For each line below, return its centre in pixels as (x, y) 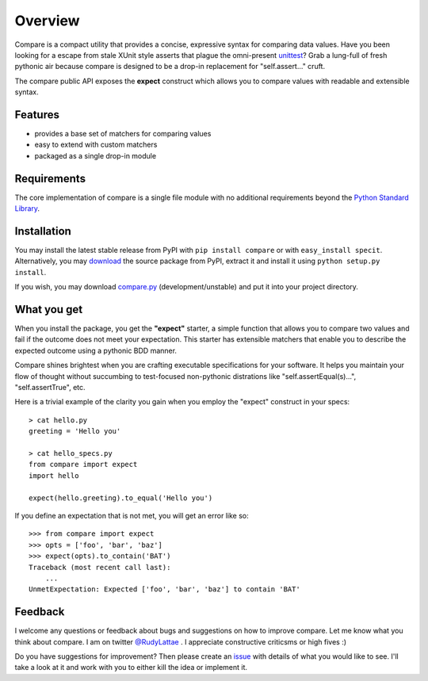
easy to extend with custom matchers (96, 145)
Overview (47, 21)
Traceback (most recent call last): (100, 567)
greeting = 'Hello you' (75, 431)
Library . (27, 209)
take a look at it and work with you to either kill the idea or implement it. (131, 668)
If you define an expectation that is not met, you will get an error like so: (132, 515)
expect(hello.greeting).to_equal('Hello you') (121, 498)
